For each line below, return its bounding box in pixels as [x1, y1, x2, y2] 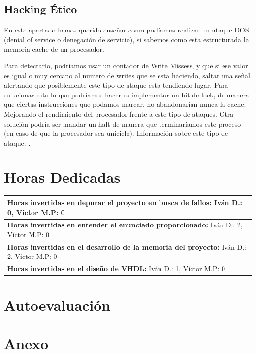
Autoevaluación [4, 294, 111, 315]
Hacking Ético [4, 1, 77, 17]
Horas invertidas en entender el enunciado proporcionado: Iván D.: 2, [7, 220, 243, 230]
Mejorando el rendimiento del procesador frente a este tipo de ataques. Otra [4, 108, 234, 119]
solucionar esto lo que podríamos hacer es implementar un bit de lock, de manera [4, 89, 249, 99]
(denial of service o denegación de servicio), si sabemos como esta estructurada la [4, 34, 249, 44]
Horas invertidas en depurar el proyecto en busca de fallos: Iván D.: [7, 197, 243, 207]
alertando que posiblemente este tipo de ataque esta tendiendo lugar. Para [4, 80, 228, 90]
